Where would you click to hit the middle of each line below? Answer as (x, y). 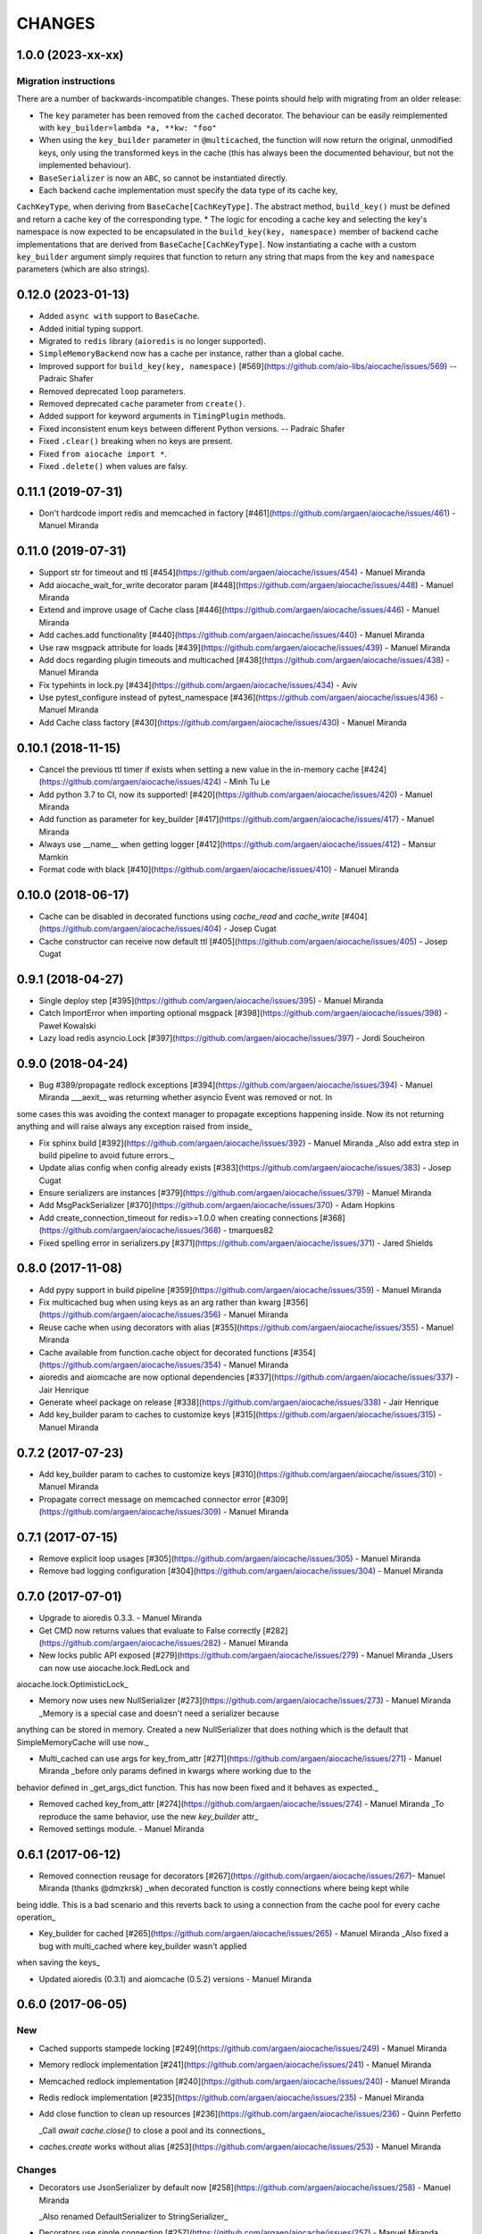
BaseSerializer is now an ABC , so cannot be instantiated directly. (163, 178)
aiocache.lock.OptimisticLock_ (72, 1684)
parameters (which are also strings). (83, 269)
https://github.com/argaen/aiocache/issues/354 (130, 1365)
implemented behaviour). (85, 165)
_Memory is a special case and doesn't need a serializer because (159, 1713)
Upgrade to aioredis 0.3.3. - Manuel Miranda (120, 1618)
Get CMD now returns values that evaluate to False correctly (150, 1630)
